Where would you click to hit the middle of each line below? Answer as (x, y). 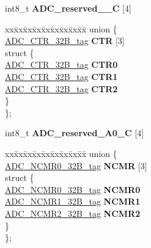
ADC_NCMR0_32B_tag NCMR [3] (76, 165)
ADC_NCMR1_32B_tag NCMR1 (73, 201)
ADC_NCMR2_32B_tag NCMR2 (73, 213)
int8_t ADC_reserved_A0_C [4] (75, 133)
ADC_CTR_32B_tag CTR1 (61, 76)
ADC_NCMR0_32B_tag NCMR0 (73, 189)
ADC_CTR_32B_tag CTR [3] (65, 41)
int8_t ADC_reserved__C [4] (68, 8)
